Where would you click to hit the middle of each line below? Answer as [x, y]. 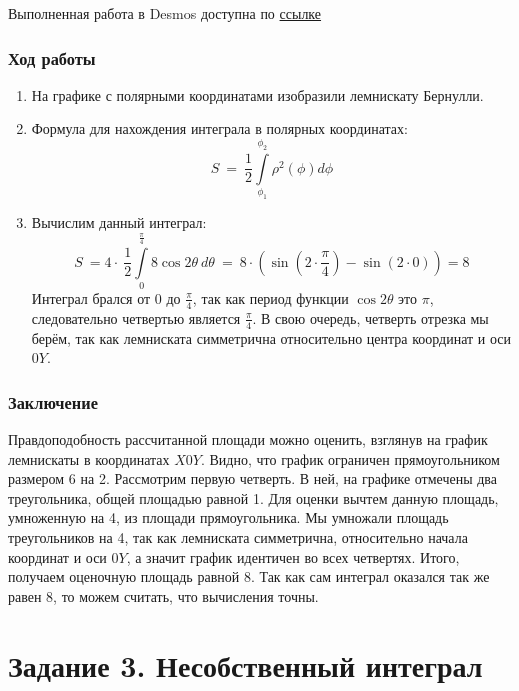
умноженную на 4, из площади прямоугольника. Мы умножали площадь [228, 517]
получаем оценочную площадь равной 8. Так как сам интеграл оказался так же [249, 576]
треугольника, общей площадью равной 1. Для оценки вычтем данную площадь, [253, 497]
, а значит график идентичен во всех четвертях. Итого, [293, 556]
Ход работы [52, 57]
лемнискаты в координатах [89, 458]
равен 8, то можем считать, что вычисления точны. [163, 595]
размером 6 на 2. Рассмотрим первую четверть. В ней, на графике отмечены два [253, 478]
